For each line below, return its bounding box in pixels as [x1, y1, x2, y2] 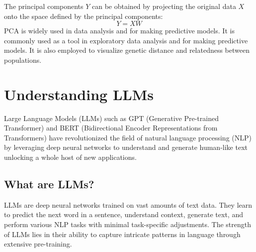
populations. [4, 54, 42, 65]
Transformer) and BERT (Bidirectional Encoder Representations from [4, 123, 218, 133]
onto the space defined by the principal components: [4, 10, 163, 21]
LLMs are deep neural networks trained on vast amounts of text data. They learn [4, 199, 253, 210]
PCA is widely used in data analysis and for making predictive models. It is [4, 25, 235, 36]
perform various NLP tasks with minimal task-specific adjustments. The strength [4, 219, 251, 230]
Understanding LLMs [4, 84, 154, 104]
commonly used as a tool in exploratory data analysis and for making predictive [4, 35, 248, 45]
